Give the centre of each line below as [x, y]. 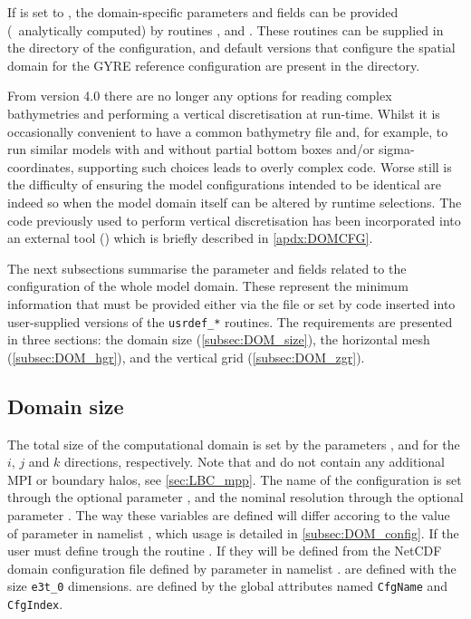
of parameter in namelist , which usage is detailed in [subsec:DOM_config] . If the [233, 532]
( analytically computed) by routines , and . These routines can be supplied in [226, 29]
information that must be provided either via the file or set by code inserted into [231, 303]
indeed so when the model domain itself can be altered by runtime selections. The [235, 202]
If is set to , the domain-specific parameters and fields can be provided [203, 12]
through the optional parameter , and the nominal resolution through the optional [235, 497]
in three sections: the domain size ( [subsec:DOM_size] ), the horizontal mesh [219, 339]
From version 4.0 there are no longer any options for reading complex [200, 96]
